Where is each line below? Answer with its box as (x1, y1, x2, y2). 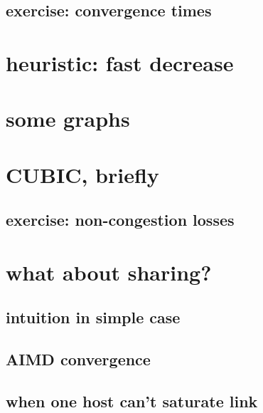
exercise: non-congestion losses (6, 209, 235, 231)
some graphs (6, 104, 130, 133)
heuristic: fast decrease (6, 48, 234, 77)
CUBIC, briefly (6, 160, 159, 189)
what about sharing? (6, 257, 212, 286)
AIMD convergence (6, 348, 151, 370)
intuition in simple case (6, 306, 181, 328)
